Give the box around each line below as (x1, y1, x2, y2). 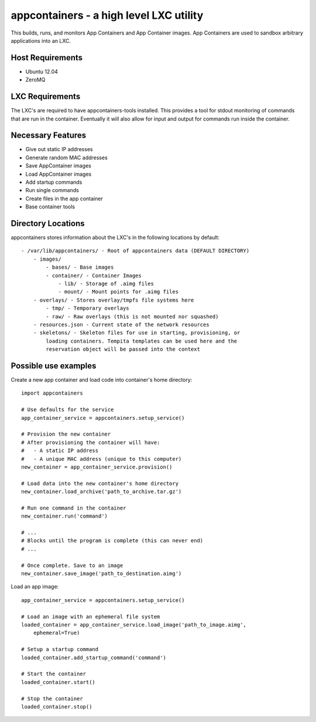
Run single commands (25, 187, 79, 194)
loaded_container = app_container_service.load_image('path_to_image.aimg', (21, 621, 247, 628)
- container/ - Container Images (46, 272, 142, 279)
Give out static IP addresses (25, 146, 93, 153)
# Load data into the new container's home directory (21, 480, 178, 487)
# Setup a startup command (21, 646, 99, 653)
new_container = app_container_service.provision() (21, 463, 173, 470)
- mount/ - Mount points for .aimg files (58, 289, 178, 295)
